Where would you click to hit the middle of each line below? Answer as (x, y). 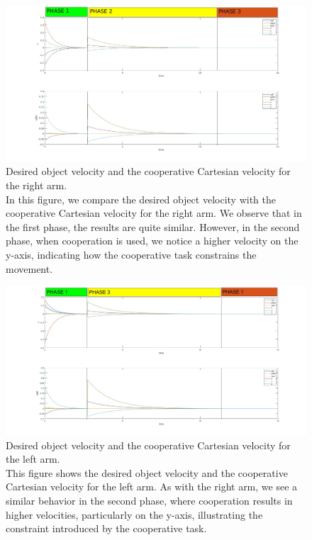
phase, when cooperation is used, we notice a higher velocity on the (152, 241)
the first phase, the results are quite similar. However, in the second (153, 226)
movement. (29, 268)
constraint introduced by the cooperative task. (106, 528)
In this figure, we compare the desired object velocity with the (141, 199)
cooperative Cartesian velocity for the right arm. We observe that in (154, 213)
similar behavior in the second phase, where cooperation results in (149, 500)
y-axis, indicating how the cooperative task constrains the (131, 255)
